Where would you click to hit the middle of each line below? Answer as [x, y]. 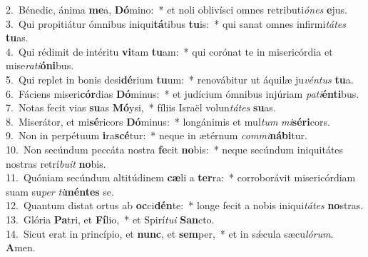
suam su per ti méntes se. [60, 191]
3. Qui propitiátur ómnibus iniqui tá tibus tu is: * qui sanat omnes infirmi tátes [176, 23]
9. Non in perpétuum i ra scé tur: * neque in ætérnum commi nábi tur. [157, 135]
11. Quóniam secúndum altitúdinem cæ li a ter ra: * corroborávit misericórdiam [181, 177]
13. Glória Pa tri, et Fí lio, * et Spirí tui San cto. [110, 219]
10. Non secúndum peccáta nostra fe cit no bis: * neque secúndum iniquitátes [175, 149]
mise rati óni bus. [40, 65]
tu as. [17, 37]
